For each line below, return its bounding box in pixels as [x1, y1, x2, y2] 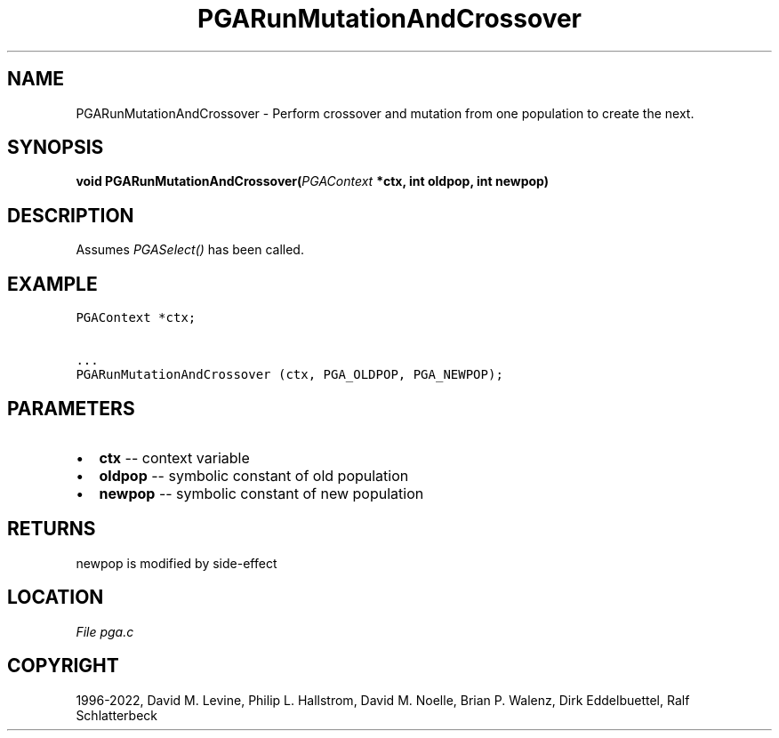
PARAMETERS [7, 397, 135, 420]
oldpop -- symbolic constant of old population [99, 466, 409, 485]
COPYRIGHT [7, 654, 119, 678]
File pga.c [76, 623, 134, 639]
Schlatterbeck [76, 707, 157, 723]
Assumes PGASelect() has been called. [76, 242, 304, 258]
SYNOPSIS [7, 136, 104, 159]
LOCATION [7, 586, 104, 609]
